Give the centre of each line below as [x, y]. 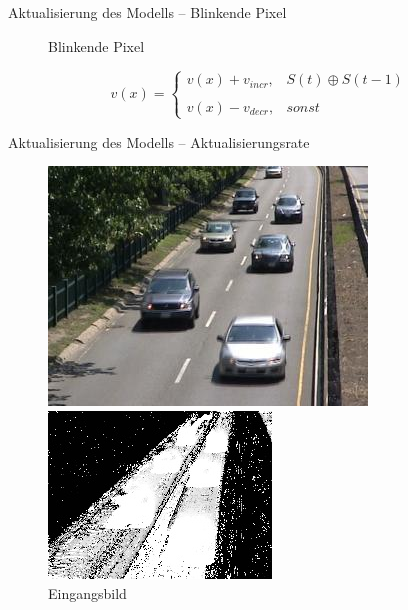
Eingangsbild [87, 592]
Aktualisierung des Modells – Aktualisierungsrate [159, 141]
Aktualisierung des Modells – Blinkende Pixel [147, 12]
